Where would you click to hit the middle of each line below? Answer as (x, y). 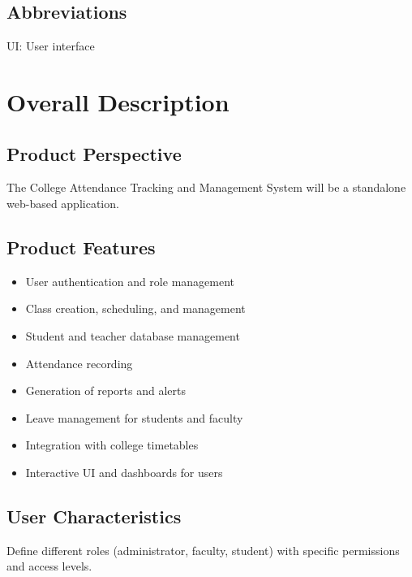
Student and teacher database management (133, 335)
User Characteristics (94, 516)
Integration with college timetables (112, 445)
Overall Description (118, 101)
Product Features (81, 247)
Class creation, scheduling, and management (135, 308)
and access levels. (49, 566)
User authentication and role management (130, 281)
